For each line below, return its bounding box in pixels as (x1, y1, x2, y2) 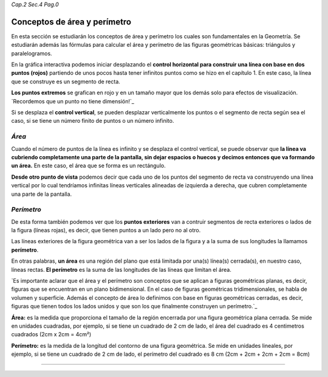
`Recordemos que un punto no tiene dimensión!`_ (11, 97, 135, 105)
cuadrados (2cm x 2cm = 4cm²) (11, 331, 92, 338)
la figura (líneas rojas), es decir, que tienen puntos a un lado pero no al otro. (11, 227, 201, 234)
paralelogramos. (11, 49, 52, 57)
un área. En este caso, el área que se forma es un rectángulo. (11, 162, 166, 170)
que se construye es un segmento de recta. (11, 78, 121, 85)
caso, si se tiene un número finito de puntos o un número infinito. (11, 117, 174, 125)
